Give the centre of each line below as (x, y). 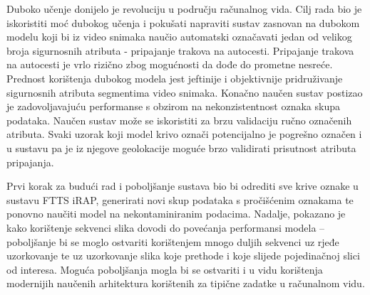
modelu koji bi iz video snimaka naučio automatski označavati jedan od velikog (179, 37)
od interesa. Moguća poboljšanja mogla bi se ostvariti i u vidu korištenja (165, 269)
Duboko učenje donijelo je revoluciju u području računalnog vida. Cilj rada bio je (184, 9)
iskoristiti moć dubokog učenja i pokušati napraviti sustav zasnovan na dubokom (183, 22)
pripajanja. (30, 162)
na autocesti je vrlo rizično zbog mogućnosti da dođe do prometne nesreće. (170, 64)
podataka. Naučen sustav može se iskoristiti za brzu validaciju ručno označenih (179, 120)
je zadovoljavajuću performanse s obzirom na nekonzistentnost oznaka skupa (173, 106)
